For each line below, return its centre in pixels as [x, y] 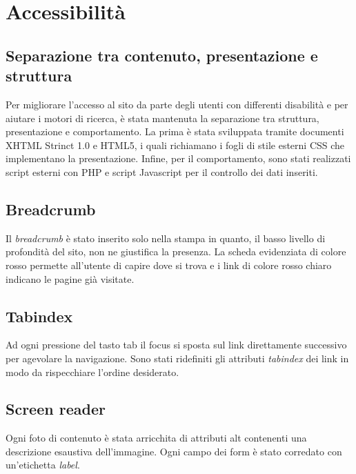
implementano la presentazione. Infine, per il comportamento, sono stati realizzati [178, 158]
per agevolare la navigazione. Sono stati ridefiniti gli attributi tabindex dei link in [177, 358]
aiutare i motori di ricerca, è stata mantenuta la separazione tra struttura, [162, 118]
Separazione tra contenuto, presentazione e [162, 55]
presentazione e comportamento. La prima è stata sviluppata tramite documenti [175, 131]
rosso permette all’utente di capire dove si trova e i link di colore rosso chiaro [169, 265]
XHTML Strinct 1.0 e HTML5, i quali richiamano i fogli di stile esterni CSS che [175, 145]
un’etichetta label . [43, 465]
